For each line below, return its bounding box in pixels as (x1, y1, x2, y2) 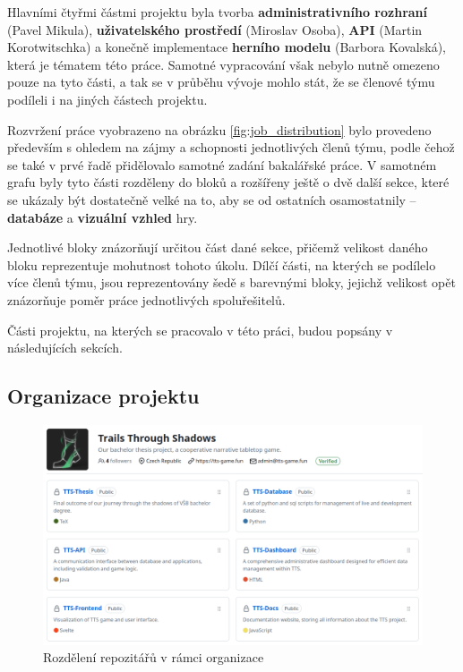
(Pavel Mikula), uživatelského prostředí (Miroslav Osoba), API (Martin (7, 20, 423, 38)
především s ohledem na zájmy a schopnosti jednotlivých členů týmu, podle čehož (7, 138, 455, 157)
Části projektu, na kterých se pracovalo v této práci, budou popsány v (7, 320, 393, 339)
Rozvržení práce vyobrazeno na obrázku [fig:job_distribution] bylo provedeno (7, 120, 432, 139)
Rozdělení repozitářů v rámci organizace (43, 648, 264, 667)
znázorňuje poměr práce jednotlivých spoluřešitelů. (7, 290, 286, 309)
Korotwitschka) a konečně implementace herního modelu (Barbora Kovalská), (7, 38, 446, 56)
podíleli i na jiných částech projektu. (7, 89, 208, 108)
